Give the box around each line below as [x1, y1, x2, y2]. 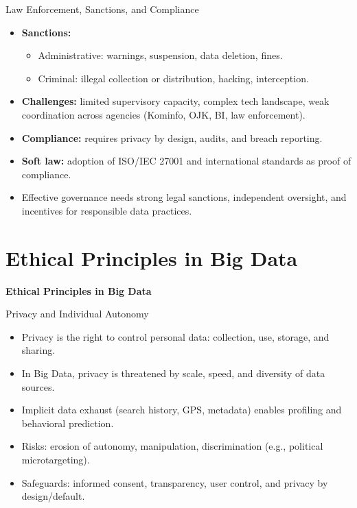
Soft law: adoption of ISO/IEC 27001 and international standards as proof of [21, 154, 352, 168]
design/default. [21, 489, 85, 503]
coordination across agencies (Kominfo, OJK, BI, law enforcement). [21, 107, 306, 121]
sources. [21, 379, 55, 394]
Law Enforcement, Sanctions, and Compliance [5, 2, 199, 16]
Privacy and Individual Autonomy [5, 306, 149, 321]
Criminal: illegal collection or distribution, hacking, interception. [38, 71, 309, 85]
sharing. [21, 343, 56, 357]
